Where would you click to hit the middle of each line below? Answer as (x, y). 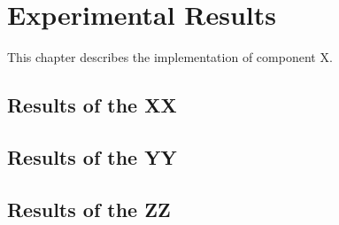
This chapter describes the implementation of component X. (170, 57)
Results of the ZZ (89, 209)
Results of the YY (92, 156)
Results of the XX (92, 105)
